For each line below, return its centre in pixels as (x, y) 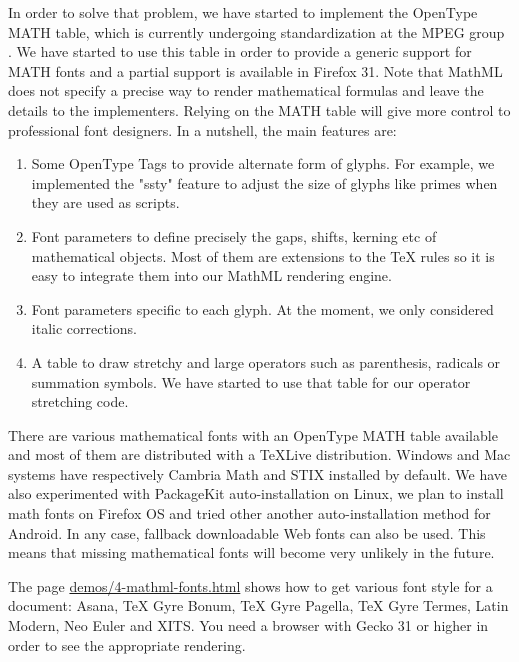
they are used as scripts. (105, 202)
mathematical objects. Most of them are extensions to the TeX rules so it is (263, 255)
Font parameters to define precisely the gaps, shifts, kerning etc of (234, 235)
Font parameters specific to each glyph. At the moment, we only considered (262, 308)
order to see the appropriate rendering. (127, 644)
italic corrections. (84, 328)
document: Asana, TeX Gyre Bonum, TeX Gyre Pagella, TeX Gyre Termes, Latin (258, 605)
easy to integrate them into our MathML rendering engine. (211, 275)
